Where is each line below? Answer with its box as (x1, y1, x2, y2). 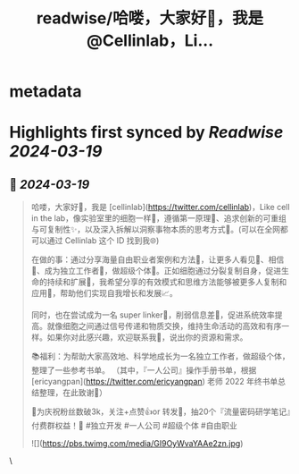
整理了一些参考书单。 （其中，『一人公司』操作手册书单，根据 (30, 365, 257, 376)
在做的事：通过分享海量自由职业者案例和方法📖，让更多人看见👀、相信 (30, 254, 285, 265)
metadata (9, 81, 82, 102)
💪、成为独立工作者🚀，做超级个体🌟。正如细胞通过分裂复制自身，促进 (30, 266, 282, 276)
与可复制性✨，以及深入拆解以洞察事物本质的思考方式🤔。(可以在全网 (30, 224, 281, 235)
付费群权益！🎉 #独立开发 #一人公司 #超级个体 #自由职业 (30, 420, 238, 431)
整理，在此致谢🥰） (38, 387, 107, 398)
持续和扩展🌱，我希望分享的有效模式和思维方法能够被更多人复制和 (46, 276, 287, 287)
